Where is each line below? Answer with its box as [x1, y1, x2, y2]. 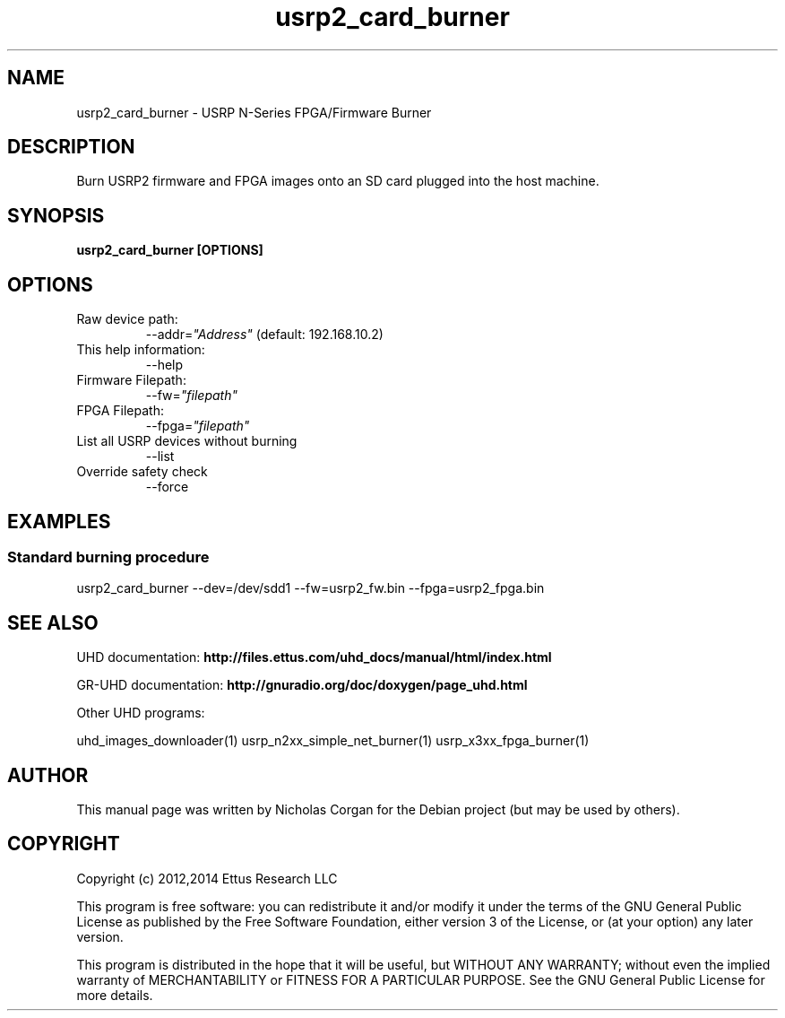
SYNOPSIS [7, 204, 105, 227]
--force [145, 479, 189, 495]
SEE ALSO [7, 611, 99, 634]
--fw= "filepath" [145, 387, 237, 404]
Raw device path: [76, 311, 178, 327]
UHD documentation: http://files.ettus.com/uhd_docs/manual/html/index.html [76, 649, 552, 666]
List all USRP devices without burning [76, 433, 298, 449]
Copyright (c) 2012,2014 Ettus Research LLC [76, 870, 338, 886]
